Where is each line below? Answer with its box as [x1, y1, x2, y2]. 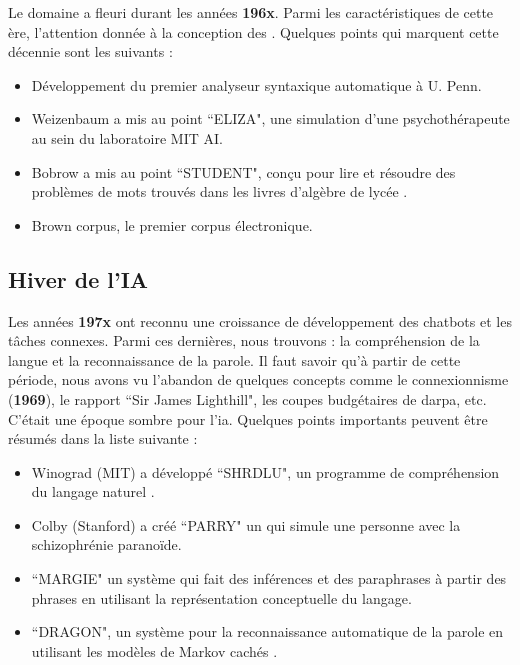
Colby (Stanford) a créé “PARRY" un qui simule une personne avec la [31, 514, 461, 535]
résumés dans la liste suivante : [8, 428, 198, 449]
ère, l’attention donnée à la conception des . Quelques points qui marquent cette [8, 21, 499, 42]
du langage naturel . [31, 481, 155, 502]
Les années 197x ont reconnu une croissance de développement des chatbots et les [8, 310, 512, 331]
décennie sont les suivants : [8, 41, 173, 62]
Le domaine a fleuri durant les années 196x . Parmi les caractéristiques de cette [8, 2, 494, 22]
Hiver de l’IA [8, 263, 149, 294]
